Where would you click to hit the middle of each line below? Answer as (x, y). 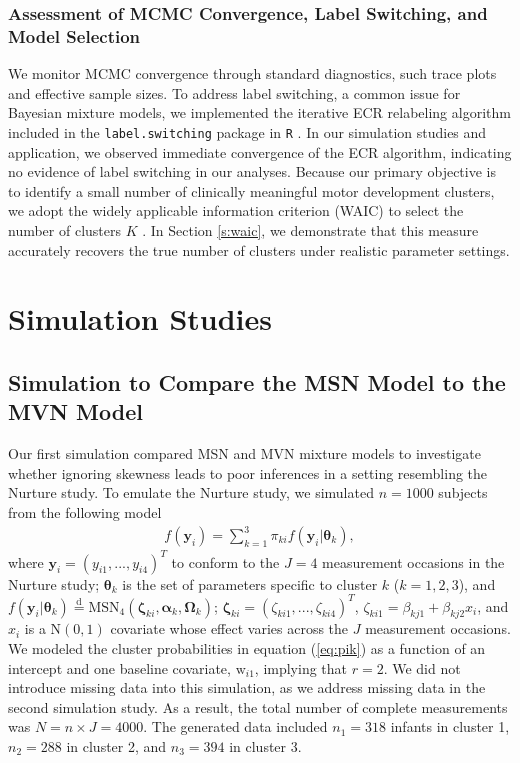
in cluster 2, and (116, 745)
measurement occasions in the (413, 561)
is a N (43, 628)
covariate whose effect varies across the (229, 628)
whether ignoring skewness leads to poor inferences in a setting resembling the (248, 472)
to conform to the (225, 561)
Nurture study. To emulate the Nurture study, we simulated (191, 492)
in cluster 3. (265, 745)
